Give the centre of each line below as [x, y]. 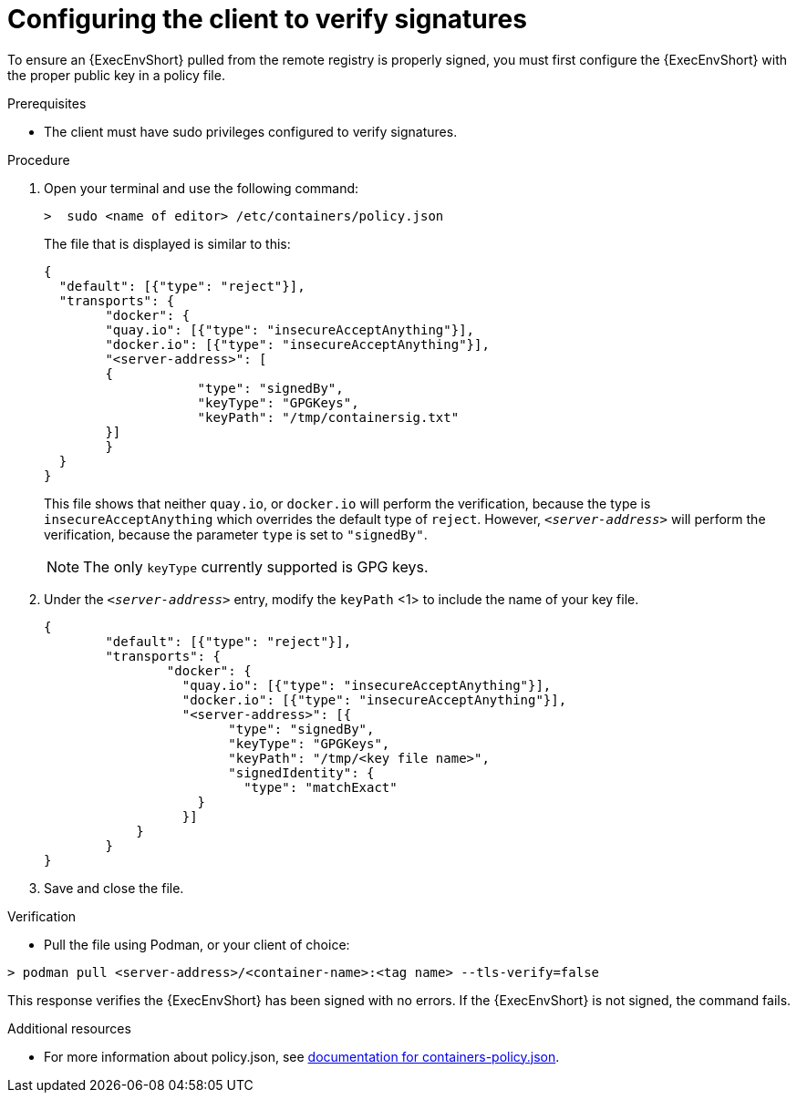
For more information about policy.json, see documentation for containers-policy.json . [302, 1056]
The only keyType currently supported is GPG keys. [256, 566]
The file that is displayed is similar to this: [167, 243]
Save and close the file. [114, 888]
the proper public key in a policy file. [116, 75]
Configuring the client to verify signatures [267, 19]
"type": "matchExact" [321, 787]
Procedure [39, 159]
